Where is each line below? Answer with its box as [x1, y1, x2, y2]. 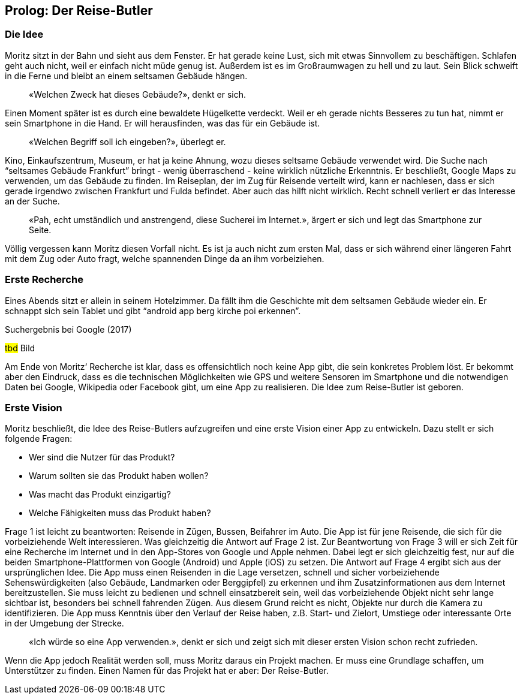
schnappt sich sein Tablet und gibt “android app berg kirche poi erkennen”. [5, 305, 301, 316]
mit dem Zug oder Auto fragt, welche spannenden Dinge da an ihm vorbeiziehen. [5, 253, 324, 264]
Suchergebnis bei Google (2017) [5, 324, 132, 335]
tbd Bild [5, 342, 35, 353]
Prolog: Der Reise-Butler [5, 3, 153, 18]
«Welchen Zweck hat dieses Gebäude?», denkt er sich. [29, 89, 247, 100]
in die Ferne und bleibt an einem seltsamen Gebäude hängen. [5, 70, 248, 81]
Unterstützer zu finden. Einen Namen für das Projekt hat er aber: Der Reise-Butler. [5, 665, 329, 676]
